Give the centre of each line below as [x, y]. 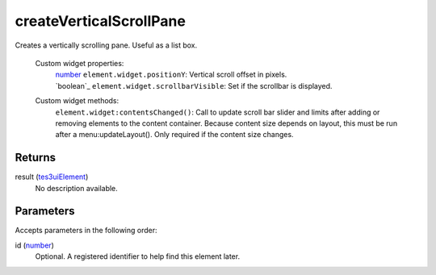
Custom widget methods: [77, 101]
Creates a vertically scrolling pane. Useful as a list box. [106, 45]
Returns [36, 158]
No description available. [77, 188]
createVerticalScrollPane [100, 21]
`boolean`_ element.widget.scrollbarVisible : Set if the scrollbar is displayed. [194, 85]
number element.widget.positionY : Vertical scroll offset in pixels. [171, 75]
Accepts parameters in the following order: [86, 231]
